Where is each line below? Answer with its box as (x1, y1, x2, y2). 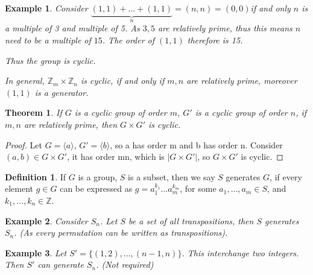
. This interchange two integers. (182, 246, 299, 259)
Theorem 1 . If (5, 106, 62, 119)
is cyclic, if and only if (81, 74, 165, 87)
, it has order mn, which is (67, 150, 165, 163)
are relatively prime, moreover (186, 74, 297, 87)
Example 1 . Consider (5, 2, 88, 14)
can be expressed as (60, 182, 133, 195)
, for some (180, 182, 217, 195)
